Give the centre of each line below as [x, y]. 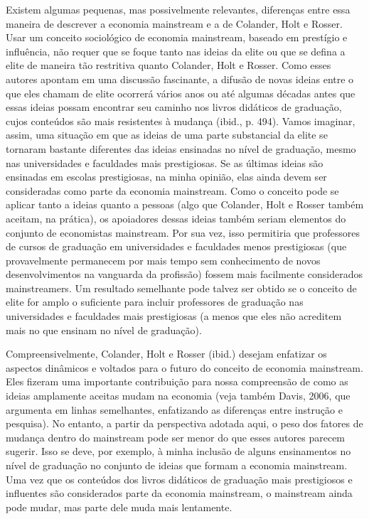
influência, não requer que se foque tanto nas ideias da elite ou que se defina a [176, 51]
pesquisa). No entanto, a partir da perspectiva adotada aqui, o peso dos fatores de [184, 423]
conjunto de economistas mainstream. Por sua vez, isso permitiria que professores [183, 232]
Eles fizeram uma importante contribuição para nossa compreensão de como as [177, 381]
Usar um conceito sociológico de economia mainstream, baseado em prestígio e [177, 37]
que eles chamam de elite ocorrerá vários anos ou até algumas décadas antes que [181, 93]
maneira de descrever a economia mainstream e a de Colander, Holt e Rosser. [174, 23]
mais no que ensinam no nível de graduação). [104, 330]
